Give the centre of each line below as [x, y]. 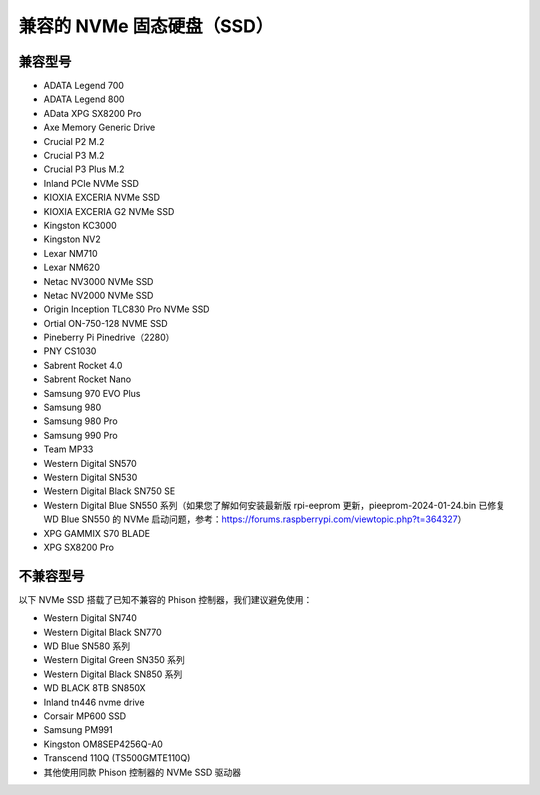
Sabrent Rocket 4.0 [83, 365]
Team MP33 [68, 449]
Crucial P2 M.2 [74, 141]
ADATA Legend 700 [84, 86]
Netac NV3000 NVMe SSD [98, 281]
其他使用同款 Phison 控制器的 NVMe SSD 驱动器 [142, 772]
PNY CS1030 [70, 351]
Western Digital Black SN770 [102, 632]
